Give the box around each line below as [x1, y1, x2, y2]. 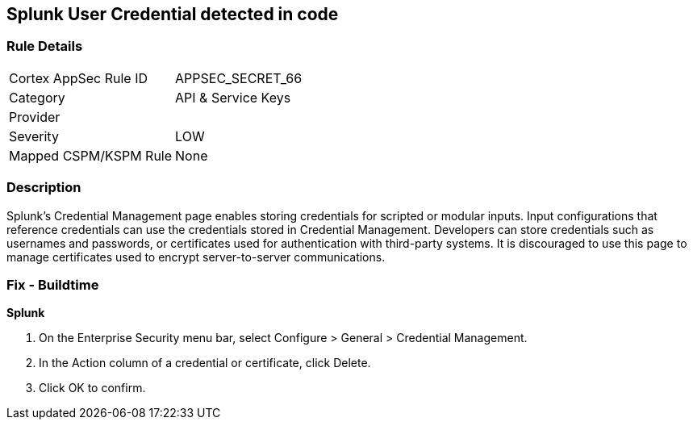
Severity [9, 127, 59, 144]
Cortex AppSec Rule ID [9, 69, 148, 86]
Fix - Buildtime [6, 276, 99, 293]
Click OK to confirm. [39, 381, 146, 395]
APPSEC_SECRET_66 [175, 69, 303, 86]
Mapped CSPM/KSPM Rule [9, 147, 173, 164]
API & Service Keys [175, 89, 291, 106]
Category [9, 89, 65, 106]
